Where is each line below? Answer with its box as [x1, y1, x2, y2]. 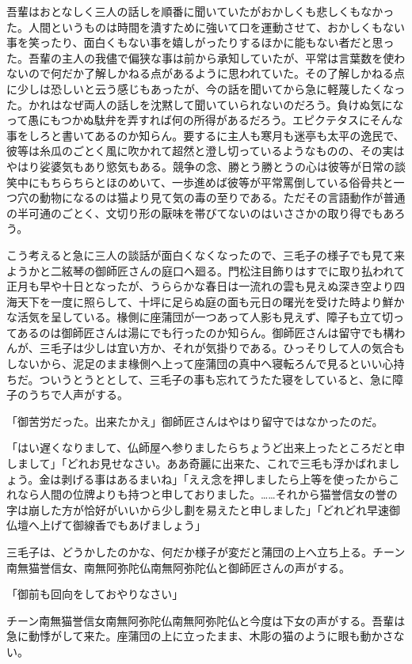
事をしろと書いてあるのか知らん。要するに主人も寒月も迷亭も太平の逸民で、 [6, 127, 405, 143]
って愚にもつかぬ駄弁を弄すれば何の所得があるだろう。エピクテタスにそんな [6, 112, 403, 128]
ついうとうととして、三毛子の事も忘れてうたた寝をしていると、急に [39, 370, 393, 387]
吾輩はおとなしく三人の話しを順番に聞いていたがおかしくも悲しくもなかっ [6, 3, 395, 19]
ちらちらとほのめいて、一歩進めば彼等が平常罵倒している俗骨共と [50, 173, 394, 190]
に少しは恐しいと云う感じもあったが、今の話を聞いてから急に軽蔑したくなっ [6, 80, 406, 97]
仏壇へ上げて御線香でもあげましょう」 [6, 517, 206, 533]
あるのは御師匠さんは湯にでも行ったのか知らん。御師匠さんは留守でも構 [17, 324, 395, 340]
